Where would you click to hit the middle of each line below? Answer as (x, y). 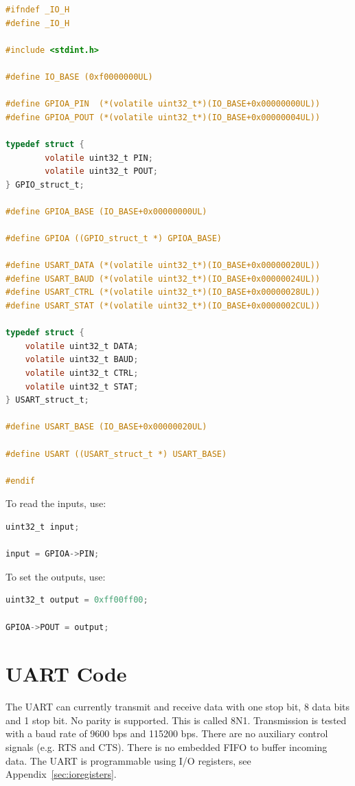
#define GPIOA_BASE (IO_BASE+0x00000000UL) (106, 211)
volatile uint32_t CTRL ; (82, 373)
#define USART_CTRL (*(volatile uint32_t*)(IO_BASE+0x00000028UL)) (163, 292)
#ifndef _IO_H (38, 10)
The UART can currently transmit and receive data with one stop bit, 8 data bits (178, 707)
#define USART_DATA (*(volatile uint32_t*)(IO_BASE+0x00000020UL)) (163, 266)
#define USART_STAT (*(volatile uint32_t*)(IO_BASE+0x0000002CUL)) (163, 306)
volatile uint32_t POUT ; (101, 171)
